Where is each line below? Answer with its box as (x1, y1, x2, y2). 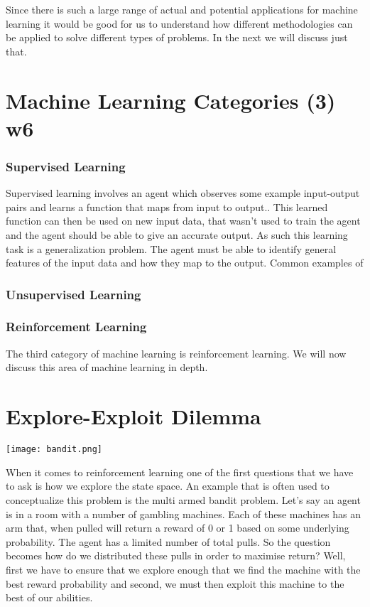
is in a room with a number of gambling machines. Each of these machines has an (6, 506, 361, 521)
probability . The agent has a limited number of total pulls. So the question (6, 534, 331, 549)
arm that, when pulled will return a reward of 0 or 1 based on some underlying (6, 520, 349, 535)
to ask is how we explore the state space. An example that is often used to (6, 478, 330, 493)
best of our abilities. (6, 590, 93, 605)
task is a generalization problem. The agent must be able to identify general (6, 241, 337, 256)
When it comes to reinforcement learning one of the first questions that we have (6, 464, 354, 479)
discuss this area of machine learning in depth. (6, 360, 208, 375)
